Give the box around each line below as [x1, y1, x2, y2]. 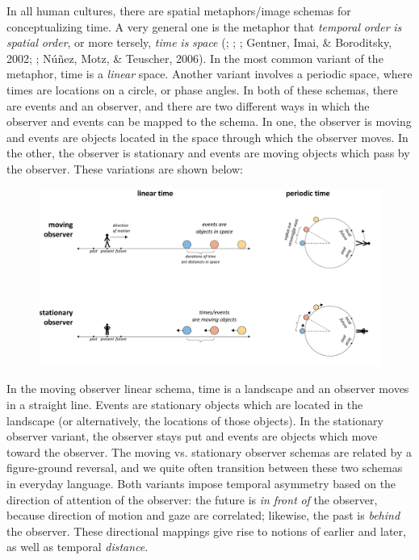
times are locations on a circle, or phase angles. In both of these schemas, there [6, 81, 398, 98]
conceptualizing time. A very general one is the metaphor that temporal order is [6, 18, 402, 35]
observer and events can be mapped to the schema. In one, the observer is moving [6, 113, 412, 130]
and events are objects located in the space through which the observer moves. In [6, 128, 409, 145]
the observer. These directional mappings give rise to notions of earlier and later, [6, 522, 406, 539]
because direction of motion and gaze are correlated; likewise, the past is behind [6, 507, 400, 524]
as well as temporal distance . [6, 538, 149, 555]
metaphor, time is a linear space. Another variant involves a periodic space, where [6, 65, 413, 82]
